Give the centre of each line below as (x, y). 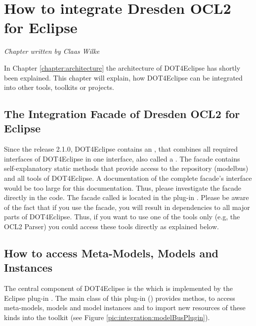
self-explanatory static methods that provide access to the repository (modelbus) (126, 168)
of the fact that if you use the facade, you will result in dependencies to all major (127, 207)
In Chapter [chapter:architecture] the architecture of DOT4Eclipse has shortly (122, 67)
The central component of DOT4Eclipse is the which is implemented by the (119, 288)
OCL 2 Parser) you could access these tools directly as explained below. (111, 226)
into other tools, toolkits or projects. (59, 87)
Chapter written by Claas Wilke (52, 51)
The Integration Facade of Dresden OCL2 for (122, 114)
